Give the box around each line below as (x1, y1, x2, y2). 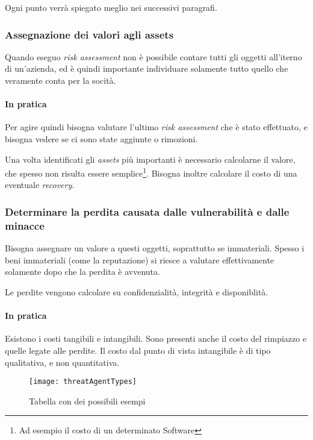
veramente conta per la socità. (5, 74, 116, 86)
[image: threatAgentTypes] (29, 377, 137, 386)
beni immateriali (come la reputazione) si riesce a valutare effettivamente (5, 253, 274, 266)
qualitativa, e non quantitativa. (5, 356, 120, 368)
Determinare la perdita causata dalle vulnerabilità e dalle (5, 204, 290, 219)
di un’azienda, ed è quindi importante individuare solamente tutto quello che (5, 62, 288, 75)
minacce (5, 218, 45, 233)
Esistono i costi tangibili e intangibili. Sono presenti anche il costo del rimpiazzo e (5, 332, 307, 345)
